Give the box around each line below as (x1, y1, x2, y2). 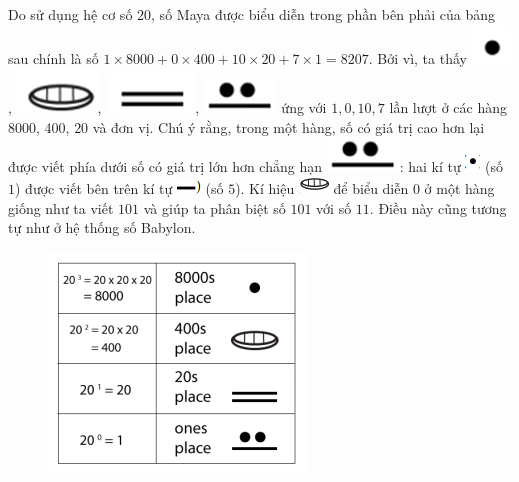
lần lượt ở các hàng (389, 97, 507, 118)
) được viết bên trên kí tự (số (15, 177, 224, 198)
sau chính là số (8, 47, 99, 68)
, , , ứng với (8, 97, 327, 118)
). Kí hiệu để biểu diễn (235, 177, 409, 198)
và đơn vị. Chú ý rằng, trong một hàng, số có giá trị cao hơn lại (92, 116, 485, 137)
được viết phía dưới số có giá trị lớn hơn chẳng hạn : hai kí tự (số (8, 156, 503, 177)
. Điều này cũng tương (369, 197, 507, 218)
